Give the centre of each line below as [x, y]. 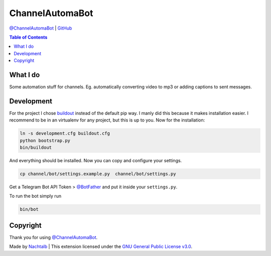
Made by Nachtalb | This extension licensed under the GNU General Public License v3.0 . [101, 246]
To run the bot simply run [35, 196]
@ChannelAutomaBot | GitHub [41, 28]
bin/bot [29, 209]
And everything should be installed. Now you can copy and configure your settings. [96, 161]
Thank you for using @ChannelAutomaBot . [53, 237]
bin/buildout [36, 148]
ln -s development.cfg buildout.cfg [65, 134]
